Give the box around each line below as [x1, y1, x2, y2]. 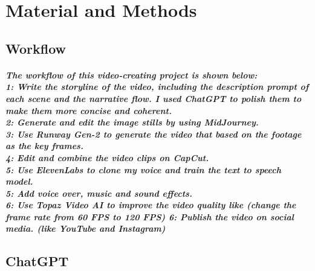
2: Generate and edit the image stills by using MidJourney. [5, 116, 259, 129]
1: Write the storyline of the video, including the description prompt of [5, 80, 309, 93]
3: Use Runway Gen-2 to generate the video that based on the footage [5, 127, 302, 140]
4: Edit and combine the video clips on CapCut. [5, 151, 209, 164]
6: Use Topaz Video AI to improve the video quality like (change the [5, 199, 296, 211]
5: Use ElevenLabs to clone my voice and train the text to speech [5, 163, 281, 176]
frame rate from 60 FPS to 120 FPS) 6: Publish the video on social [5, 210, 294, 223]
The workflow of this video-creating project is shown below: [5, 68, 258, 81]
